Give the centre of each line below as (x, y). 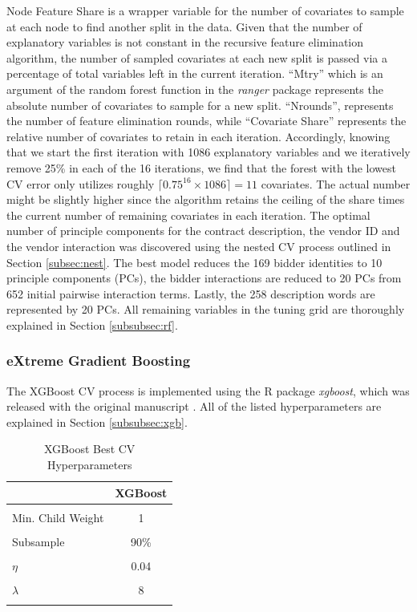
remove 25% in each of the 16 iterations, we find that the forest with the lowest (202, 167)
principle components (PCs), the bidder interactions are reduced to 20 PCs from (204, 278)
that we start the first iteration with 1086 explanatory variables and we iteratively (208, 152)
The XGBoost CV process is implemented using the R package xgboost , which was (208, 390)
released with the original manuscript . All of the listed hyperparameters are (194, 406)
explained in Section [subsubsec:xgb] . (97, 422)
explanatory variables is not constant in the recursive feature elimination (185, 42)
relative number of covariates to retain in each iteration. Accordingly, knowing (198, 136)
